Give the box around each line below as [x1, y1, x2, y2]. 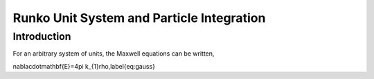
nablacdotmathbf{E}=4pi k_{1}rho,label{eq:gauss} [12, 62, 156, 70]
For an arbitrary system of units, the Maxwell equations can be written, [12, 49, 215, 58]
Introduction [12, 30, 71, 43]
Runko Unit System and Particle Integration [12, 10, 266, 25]
